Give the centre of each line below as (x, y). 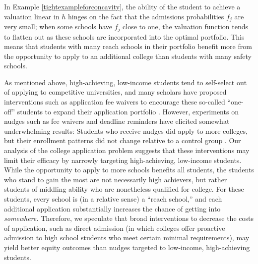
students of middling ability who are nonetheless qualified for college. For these (124, 189)
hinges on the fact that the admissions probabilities (146, 16)
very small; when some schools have (58, 26)
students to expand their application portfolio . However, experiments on (128, 111)
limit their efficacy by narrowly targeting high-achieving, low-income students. (123, 160)
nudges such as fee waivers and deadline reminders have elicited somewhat (117, 121)
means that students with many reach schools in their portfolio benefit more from (128, 46)
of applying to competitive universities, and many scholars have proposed (115, 92)
